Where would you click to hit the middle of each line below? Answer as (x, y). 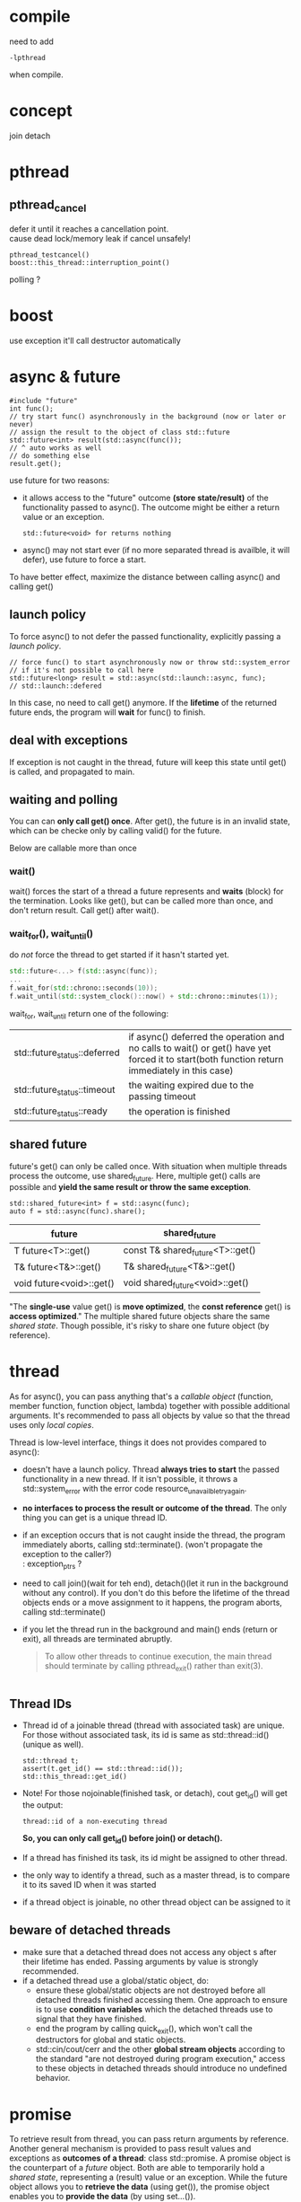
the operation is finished (180, 1112)
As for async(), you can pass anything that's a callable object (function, (141, 1396)
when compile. (37, 75)
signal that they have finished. (91, 2019)
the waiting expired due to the (191, 1085)
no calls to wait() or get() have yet (200, 1048)
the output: (43, 1805)
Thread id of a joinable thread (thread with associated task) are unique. (153, 1725)
